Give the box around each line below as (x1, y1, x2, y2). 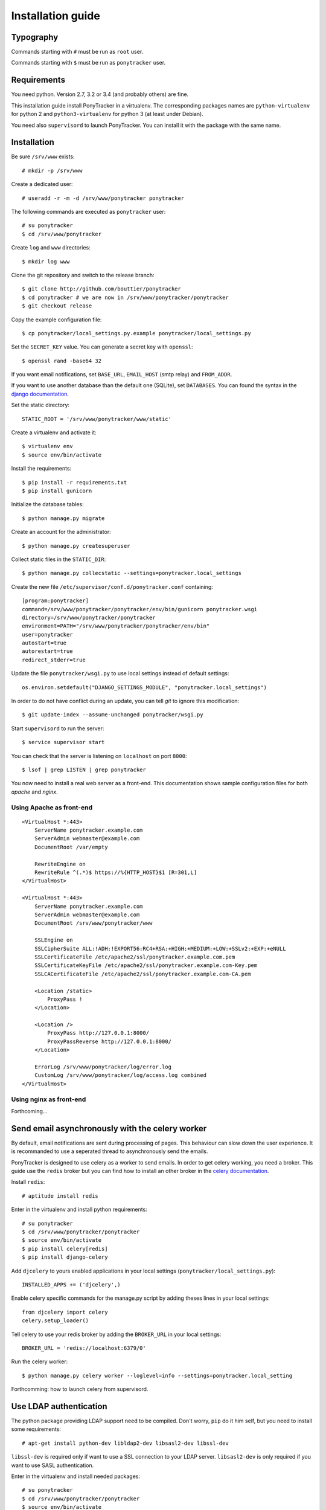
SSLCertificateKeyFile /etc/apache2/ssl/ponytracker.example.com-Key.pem (34, 962, 258, 969)
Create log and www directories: (11, 244, 91, 251)
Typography (11, 32, 59, 42)
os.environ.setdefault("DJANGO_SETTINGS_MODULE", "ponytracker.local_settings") (22, 684, 267, 691)
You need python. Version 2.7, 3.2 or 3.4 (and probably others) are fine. (11, 91, 189, 98)
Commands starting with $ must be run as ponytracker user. (11, 59, 166, 66)
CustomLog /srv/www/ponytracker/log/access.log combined (34, 1072, 206, 1079)
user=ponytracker (22, 631, 73, 638)
